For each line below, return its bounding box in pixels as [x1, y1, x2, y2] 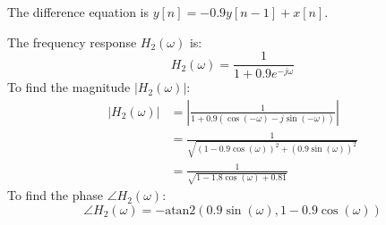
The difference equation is [7, 3, 149, 21]
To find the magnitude [7, 78, 131, 96]
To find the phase [7, 186, 104, 204]
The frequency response [7, 32, 137, 51]
